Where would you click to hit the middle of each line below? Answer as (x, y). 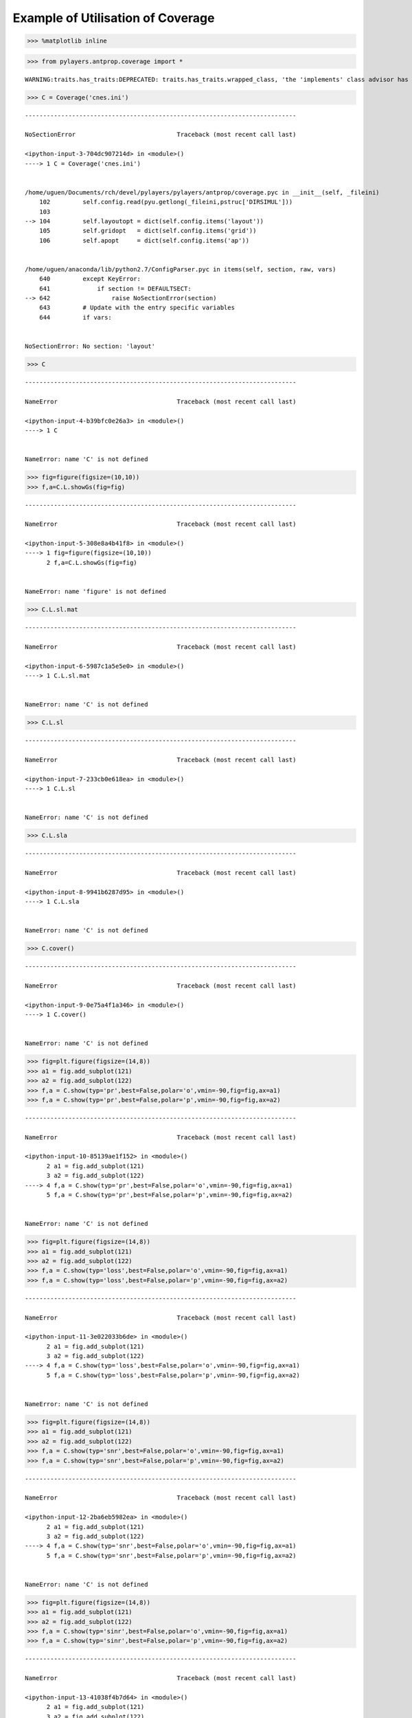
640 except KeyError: (90, 279)
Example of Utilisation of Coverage (114, 18)
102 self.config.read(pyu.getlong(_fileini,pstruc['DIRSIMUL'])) (166, 202)
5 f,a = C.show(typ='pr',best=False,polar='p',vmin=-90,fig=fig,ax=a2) (170, 1195)
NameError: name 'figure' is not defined (95, 592)
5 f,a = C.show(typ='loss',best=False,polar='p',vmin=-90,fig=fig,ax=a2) (173, 1375)
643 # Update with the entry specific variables (137, 308)
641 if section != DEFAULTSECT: (115, 288)
